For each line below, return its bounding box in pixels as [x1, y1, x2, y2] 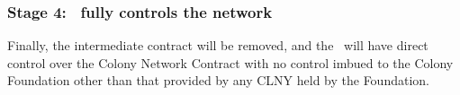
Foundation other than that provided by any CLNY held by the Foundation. [7, 71, 429, 90]
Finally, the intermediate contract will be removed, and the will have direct [7, 36, 428, 55]
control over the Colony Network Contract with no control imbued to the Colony [7, 53, 454, 72]
